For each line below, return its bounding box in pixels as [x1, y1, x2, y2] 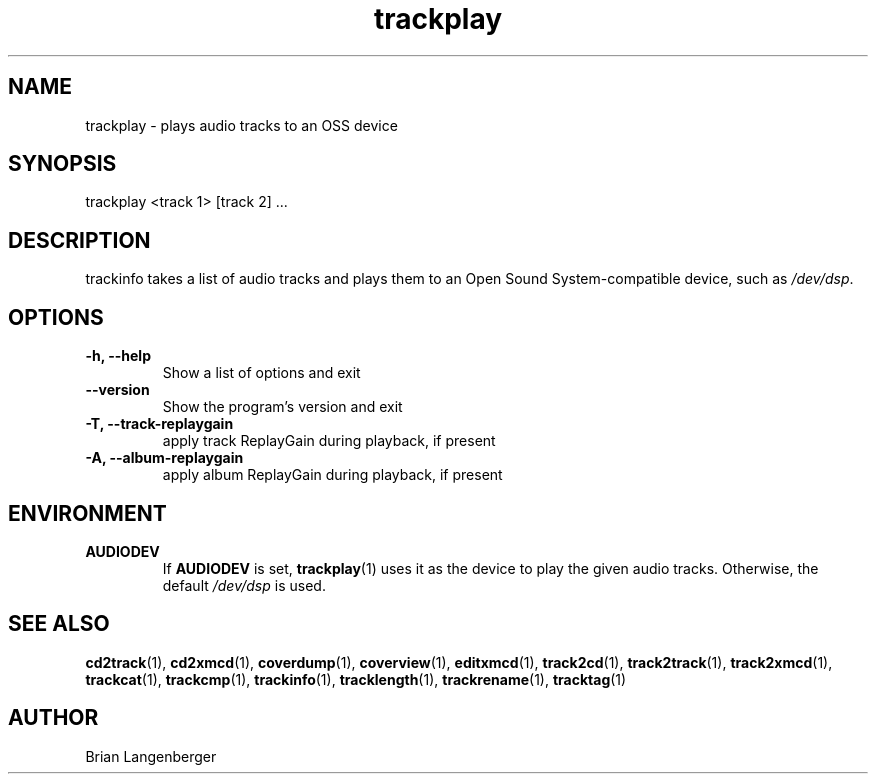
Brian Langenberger [85, 747, 217, 765]
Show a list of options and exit [162, 364, 361, 382]
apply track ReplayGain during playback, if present [162, 432, 496, 450]
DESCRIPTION [8, 227, 151, 253]
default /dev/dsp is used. [162, 576, 326, 594]
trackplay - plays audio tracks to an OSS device [85, 116, 398, 134]
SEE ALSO [8, 611, 110, 637]
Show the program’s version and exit [162, 398, 403, 416]
